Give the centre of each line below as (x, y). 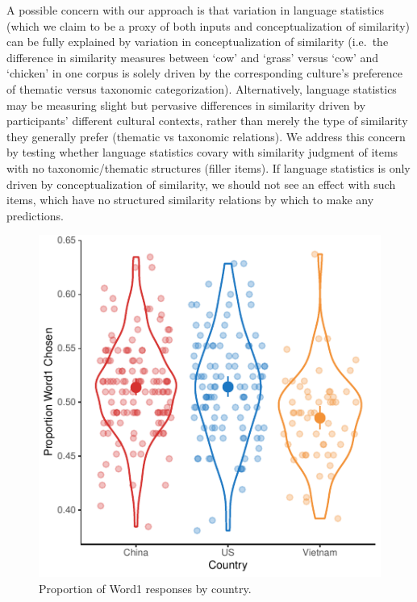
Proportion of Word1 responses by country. (145, 588)
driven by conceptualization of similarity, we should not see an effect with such (201, 184)
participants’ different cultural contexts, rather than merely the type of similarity (207, 121)
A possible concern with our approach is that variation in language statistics (196, 10)
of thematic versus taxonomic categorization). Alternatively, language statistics (202, 88)
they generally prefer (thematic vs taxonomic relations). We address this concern (206, 136)
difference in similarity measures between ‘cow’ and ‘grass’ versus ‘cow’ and (193, 57)
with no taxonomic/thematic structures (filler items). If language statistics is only (208, 167)
